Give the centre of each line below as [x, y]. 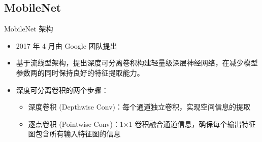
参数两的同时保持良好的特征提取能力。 [80, 72]
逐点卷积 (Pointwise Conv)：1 [76, 123]
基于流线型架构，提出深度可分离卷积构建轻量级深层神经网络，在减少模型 [137, 63]
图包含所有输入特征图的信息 [74, 134]
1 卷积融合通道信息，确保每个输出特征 [192, 123]
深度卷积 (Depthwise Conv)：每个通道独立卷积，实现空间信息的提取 [139, 107]
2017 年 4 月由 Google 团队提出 [67, 45]
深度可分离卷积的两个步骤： [62, 90]
